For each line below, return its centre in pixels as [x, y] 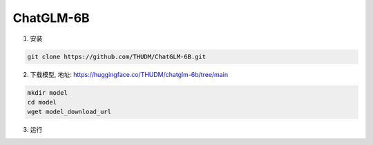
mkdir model [48, 92]
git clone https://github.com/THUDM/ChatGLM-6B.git [117, 56]
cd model [42, 102]
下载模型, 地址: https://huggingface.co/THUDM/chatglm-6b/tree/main [129, 74]
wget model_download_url [69, 112]
